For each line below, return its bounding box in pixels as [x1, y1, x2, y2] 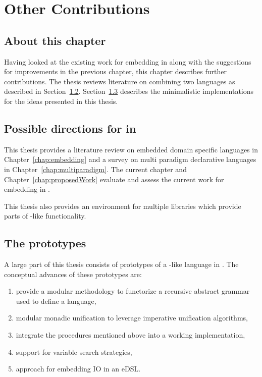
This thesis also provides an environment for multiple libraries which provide [4, 200, 241, 211]
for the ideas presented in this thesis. [4, 95, 118, 106]
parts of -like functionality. [4, 210, 86, 221]
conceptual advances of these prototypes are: [4, 268, 142, 279]
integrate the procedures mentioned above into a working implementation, [16, 330, 245, 340]
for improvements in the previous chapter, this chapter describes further [4, 66, 227, 77]
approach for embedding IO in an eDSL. [16, 363, 141, 374]
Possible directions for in [4, 120, 136, 136]
